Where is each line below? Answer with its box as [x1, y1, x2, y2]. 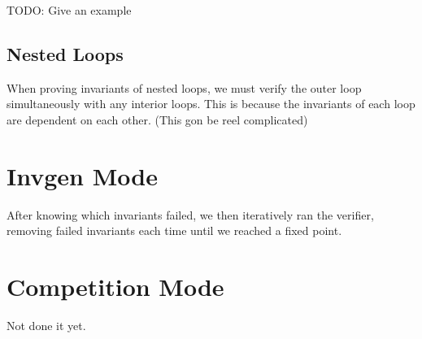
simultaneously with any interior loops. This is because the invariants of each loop [7, 95, 415, 112]
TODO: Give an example [7, 2, 132, 18]
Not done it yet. [7, 317, 86, 334]
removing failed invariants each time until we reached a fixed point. [7, 222, 342, 239]
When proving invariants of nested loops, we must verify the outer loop [7, 79, 362, 96]
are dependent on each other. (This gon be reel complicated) [7, 111, 308, 128]
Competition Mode [7, 270, 224, 303]
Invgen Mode [7, 159, 158, 192]
